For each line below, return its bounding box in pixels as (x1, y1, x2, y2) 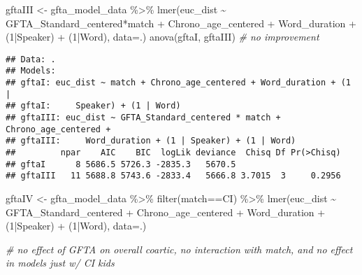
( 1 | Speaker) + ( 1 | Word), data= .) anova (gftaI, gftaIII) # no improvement (6, 29, 319, 44)
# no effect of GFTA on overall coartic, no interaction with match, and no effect (6, 241, 353, 256)
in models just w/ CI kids (6, 255, 115, 270)
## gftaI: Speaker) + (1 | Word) (6, 101, 181, 111)
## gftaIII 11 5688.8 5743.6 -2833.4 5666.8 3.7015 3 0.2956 (6, 171, 341, 181)
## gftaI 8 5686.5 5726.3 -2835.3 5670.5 (6, 159, 236, 169)
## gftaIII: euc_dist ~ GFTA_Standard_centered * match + (6, 113, 281, 123)
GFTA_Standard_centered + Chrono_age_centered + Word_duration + (6, 204, 326, 219)
